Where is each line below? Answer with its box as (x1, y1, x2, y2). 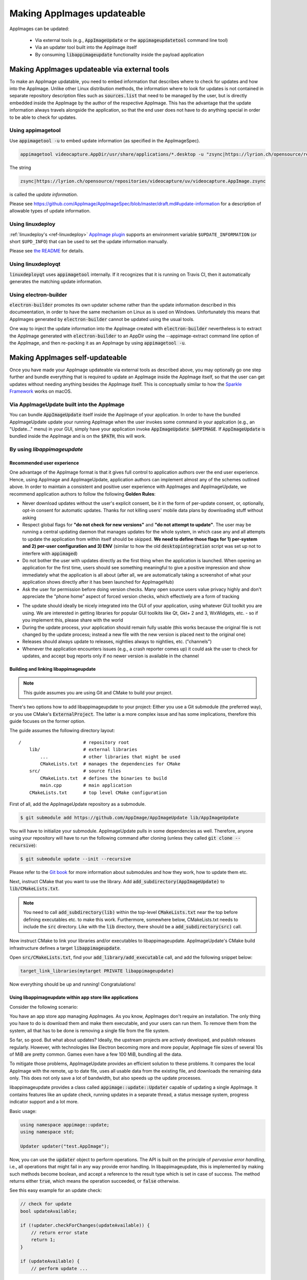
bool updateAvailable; (20, 1208, 77, 1214)
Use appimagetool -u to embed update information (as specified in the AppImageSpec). (9, 137, 201, 143)
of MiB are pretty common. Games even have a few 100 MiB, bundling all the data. (9, 1051, 183, 1057)
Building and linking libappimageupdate (9, 666, 96, 672)
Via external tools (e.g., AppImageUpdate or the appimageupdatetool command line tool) (35, 37, 228, 43)
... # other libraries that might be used (40, 754, 181, 760)
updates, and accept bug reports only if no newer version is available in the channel (22, 653, 199, 659)
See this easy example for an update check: (9, 1187, 102, 1193)
